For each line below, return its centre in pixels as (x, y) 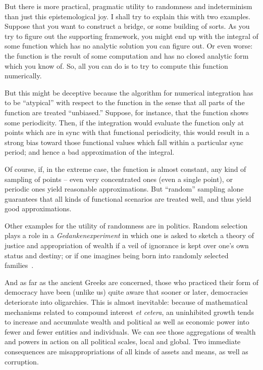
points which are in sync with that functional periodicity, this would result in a (127, 132)
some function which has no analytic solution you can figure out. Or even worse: (129, 46)
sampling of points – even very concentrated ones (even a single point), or (119, 179)
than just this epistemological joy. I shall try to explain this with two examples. (128, 16)
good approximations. (38, 209)
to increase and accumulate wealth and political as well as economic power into (127, 322)
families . (19, 265)
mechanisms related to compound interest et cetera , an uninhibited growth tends (129, 312)
